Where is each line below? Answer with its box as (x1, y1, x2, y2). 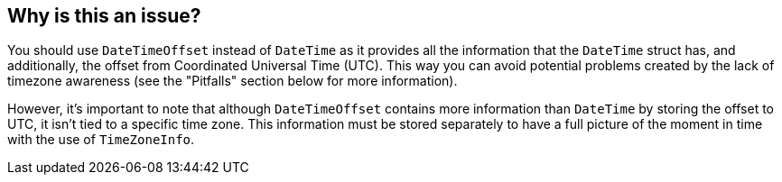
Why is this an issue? (7, 5, 201, 27)
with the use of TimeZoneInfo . (7, 132, 195, 148)
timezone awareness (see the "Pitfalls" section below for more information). (7, 73, 458, 89)
